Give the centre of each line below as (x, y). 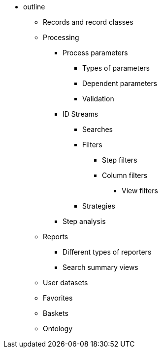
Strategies (99, 206)
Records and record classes (88, 22)
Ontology (58, 329)
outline (34, 7)
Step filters (120, 160)
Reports (56, 237)
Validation (98, 99)
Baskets (56, 313)
